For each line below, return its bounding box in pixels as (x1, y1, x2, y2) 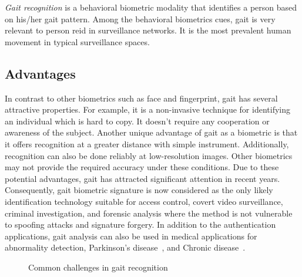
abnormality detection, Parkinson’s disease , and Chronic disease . (5, 241, 246, 254)
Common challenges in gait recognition (28, 261, 168, 273)
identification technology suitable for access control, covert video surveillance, (5, 195, 283, 207)
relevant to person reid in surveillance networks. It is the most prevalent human (5, 24, 291, 36)
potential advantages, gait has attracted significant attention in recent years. (5, 172, 280, 184)
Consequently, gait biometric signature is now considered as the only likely (5, 184, 273, 196)
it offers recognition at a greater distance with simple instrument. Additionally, (5, 137, 289, 150)
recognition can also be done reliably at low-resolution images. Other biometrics (5, 149, 293, 161)
